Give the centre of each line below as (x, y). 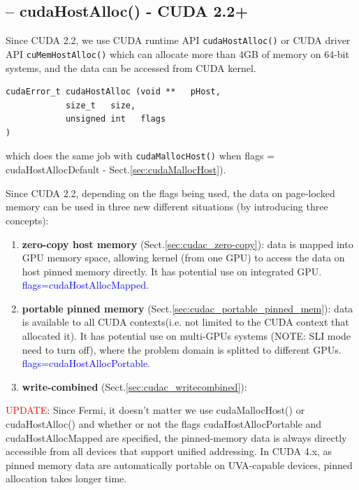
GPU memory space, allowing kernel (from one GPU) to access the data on (183, 258)
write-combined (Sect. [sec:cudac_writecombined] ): (134, 386)
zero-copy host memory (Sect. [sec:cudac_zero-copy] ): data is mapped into (188, 244)
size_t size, (101, 105)
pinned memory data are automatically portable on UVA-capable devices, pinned (179, 464)
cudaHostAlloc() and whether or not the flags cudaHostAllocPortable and (164, 424)
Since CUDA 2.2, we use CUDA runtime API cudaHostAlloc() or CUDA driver (178, 40)
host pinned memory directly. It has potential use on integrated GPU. (172, 271)
